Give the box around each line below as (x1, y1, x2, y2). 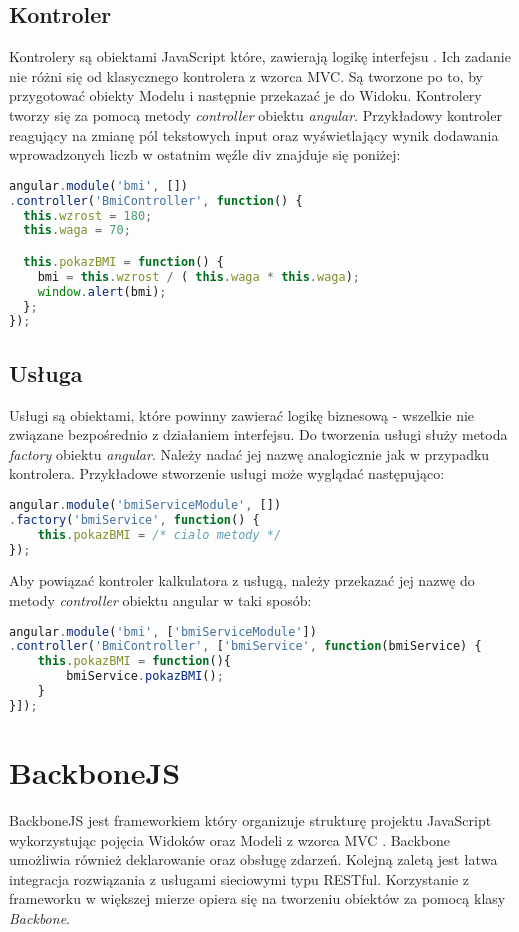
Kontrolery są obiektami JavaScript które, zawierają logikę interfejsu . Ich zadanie (9, 46, 511, 67)
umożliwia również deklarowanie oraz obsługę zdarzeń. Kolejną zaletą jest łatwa (9, 849, 498, 870)
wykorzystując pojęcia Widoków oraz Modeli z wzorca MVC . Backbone (9, 829, 450, 850)
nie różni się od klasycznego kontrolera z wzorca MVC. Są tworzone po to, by (9, 65, 483, 86)
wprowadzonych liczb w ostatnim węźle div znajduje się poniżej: (9, 144, 401, 165)
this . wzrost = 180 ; (23, 208, 153, 223)
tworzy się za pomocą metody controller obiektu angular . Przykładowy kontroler (9, 104, 502, 125)
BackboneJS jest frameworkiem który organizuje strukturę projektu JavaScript (9, 809, 492, 830)
